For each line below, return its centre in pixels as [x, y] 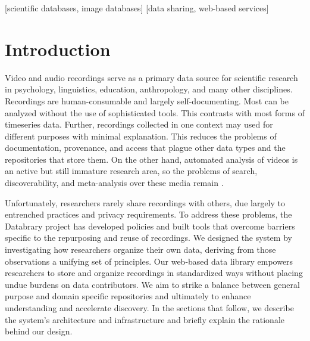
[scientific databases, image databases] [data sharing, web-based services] [137, 8]
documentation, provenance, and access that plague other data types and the [145, 148]
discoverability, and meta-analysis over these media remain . [114, 183]
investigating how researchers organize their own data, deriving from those [140, 249]
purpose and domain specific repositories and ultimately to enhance [128, 296]
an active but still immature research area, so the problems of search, [131, 171]
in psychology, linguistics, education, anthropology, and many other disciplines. [149, 89]
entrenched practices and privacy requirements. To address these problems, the [148, 214]
